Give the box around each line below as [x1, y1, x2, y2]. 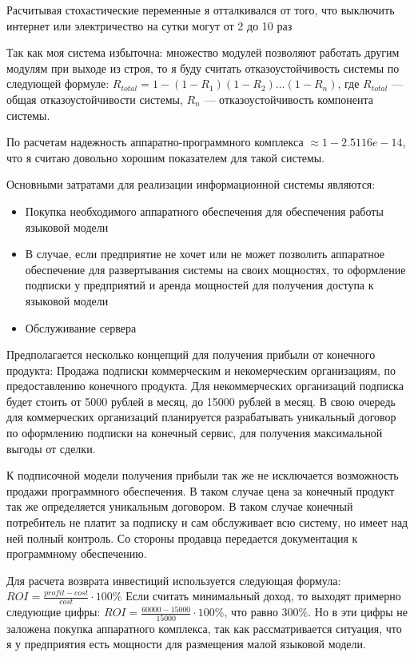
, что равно [224, 603, 278, 620]
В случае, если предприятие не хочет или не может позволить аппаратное [25, 245, 385, 262]
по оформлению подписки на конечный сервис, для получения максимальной [6, 424, 383, 441]
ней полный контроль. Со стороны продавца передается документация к [6, 529, 358, 546]
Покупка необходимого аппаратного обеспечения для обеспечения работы [25, 202, 384, 219]
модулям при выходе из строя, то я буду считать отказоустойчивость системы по [6, 59, 400, 76]
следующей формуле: [6, 75, 109, 92]
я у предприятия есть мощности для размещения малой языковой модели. [6, 635, 366, 652]
